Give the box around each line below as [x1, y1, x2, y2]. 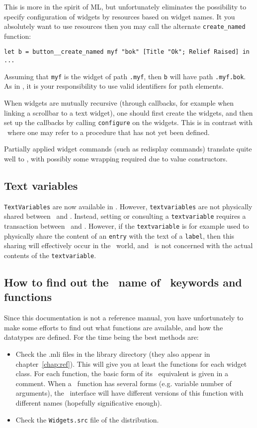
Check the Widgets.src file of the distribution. [15, 414, 159, 425]
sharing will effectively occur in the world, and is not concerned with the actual [4, 240, 253, 251]
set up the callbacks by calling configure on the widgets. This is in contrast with [4, 117, 253, 128]
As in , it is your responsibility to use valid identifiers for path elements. [4, 81, 224, 91]
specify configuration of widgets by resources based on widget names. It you [4, 11, 235, 21]
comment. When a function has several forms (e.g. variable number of [15, 378, 232, 388]
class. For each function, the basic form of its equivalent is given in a [15, 368, 229, 379]
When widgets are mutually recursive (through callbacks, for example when [4, 98, 234, 108]
